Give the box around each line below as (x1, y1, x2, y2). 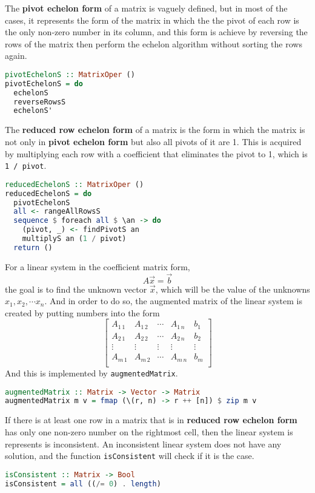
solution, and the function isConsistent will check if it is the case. (5, 449, 254, 462)
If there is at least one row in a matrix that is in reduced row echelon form (5, 413, 297, 426)
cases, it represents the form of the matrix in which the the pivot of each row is (5, 13, 299, 26)
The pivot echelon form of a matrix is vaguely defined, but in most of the (5, 2, 288, 14)
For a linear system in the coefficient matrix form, (5, 260, 190, 273)
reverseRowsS (13, 97, 66, 106)
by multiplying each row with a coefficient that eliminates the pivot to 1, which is (5, 147, 308, 160)
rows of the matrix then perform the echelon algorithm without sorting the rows (5, 37, 302, 50)
